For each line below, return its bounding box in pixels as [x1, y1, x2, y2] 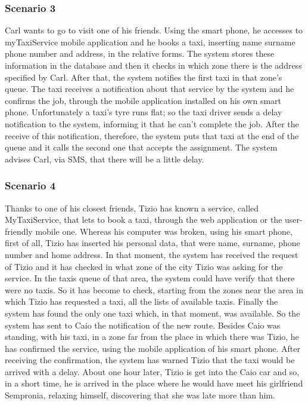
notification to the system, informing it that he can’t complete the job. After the [5, 117, 299, 130]
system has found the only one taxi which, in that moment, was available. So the [5, 306, 300, 319]
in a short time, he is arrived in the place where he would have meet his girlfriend [5, 377, 303, 389]
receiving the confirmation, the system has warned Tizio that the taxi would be [5, 354, 295, 366]
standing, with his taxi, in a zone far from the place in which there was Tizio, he [5, 330, 299, 343]
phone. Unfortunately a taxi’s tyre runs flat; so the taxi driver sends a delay [5, 106, 282, 118]
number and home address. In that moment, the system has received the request [5, 248, 298, 260]
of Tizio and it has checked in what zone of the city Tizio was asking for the [5, 260, 283, 272]
